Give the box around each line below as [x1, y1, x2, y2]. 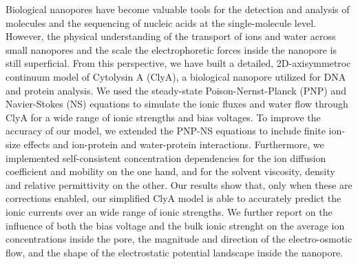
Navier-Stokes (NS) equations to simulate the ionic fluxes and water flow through [6, 97, 348, 111]
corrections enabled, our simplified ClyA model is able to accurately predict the [6, 191, 341, 205]
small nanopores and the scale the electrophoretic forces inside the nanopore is [6, 42, 337, 57]
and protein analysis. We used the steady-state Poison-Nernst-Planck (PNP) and [6, 83, 346, 97]
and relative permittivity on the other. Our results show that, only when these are [6, 177, 352, 192]
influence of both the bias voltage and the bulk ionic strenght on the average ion [6, 218, 345, 232]
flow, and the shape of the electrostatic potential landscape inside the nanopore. [6, 245, 344, 259]
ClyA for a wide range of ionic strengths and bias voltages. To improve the [6, 110, 321, 124]
